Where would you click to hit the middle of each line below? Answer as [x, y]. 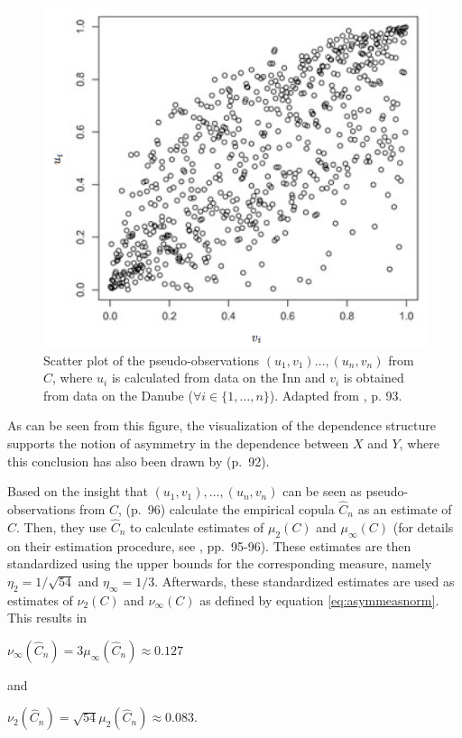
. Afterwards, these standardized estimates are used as [305, 581]
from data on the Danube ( [118, 395]
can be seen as [322, 491]
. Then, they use [62, 526]
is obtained [374, 378]
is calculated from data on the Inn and [218, 378]
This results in [47, 618]
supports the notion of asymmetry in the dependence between [178, 443]
